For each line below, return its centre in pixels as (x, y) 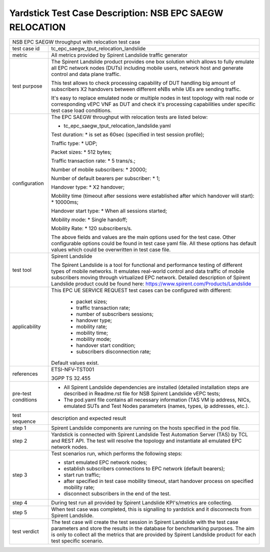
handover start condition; (106, 345)
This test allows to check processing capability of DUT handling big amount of (143, 83)
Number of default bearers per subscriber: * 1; (105, 179)
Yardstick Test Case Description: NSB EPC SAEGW (116, 13)
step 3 (20, 475)
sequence (24, 421)
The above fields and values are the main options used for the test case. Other (143, 237)
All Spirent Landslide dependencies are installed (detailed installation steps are (156, 387)
